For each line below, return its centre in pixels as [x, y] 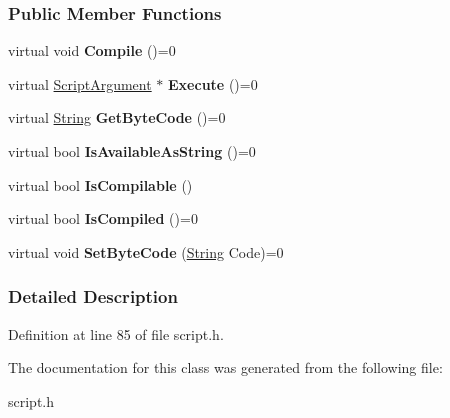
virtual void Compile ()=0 [92, 50]
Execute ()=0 [213, 83]
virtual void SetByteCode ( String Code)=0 [146, 251]
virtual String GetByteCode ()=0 [117, 117]
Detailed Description [93, 296]
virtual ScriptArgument [80, 83]
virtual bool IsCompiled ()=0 [103, 218]
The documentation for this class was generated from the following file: [225, 367]
